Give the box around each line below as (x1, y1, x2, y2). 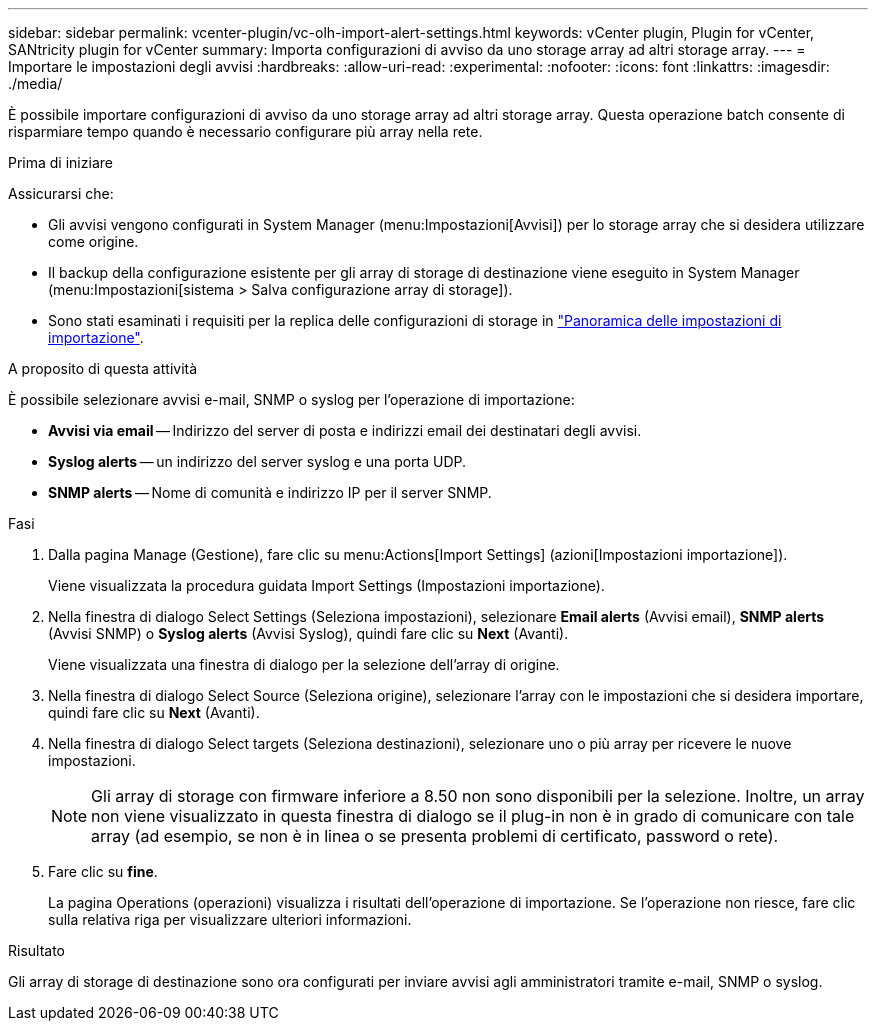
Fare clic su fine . (48, 863, 158, 880)
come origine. (48, 233, 139, 250)
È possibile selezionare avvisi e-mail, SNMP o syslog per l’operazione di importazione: (8, 391, 575, 408)
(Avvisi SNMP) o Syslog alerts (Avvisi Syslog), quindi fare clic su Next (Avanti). (48, 625, 569, 642)
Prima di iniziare (8, 154, 113, 171)
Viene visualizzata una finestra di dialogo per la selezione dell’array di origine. (48, 656, 560, 673)
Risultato (8, 942, 66, 959)
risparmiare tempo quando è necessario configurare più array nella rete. (8, 123, 483, 140)
